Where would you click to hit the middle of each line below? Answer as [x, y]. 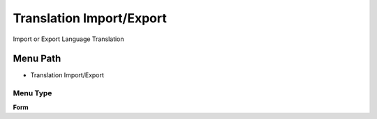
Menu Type [32, 93]
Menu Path [37, 59]
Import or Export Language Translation [69, 39]
